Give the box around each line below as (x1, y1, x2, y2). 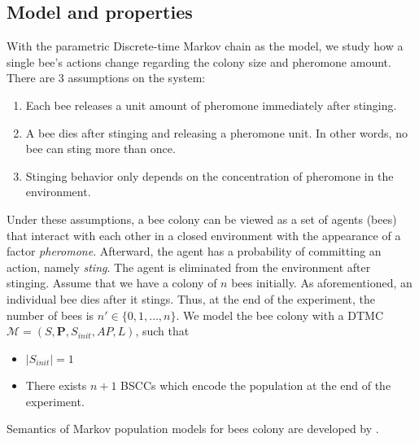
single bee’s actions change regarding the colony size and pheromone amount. (7, 53, 391, 70)
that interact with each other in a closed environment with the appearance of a (7, 226, 401, 243)
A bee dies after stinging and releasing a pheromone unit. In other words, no (25, 124, 408, 141)
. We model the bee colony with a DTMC (176, 306, 383, 323)
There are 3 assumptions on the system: (7, 69, 206, 86)
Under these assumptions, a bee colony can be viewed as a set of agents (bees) (7, 210, 397, 227)
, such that (135, 322, 190, 339)
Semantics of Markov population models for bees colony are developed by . (7, 420, 379, 437)
